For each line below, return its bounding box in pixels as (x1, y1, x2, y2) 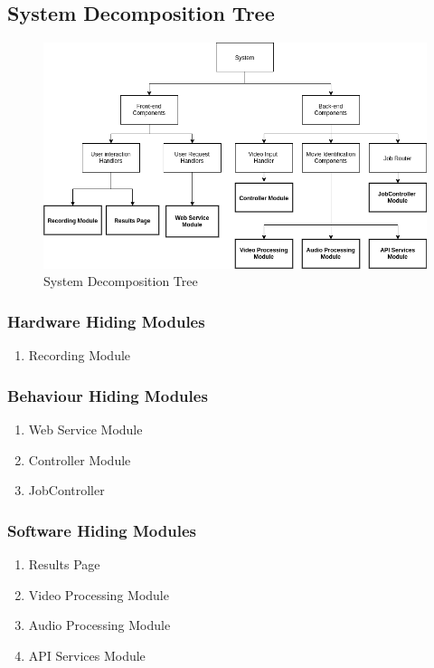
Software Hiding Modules (7, 519, 196, 541)
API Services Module (28, 645, 146, 664)
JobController (28, 481, 105, 500)
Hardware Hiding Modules (7, 310, 205, 332)
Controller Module (28, 450, 131, 469)
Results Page (28, 554, 100, 573)
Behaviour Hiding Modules (7, 384, 208, 406)
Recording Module (28, 346, 131, 365)
